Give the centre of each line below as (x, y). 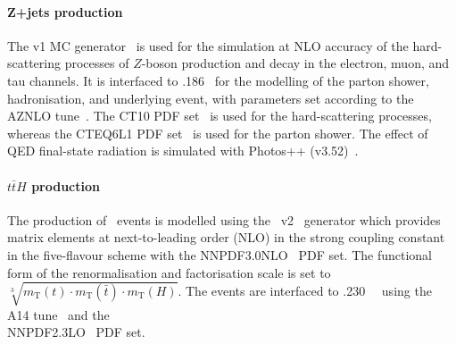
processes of (97, 63)
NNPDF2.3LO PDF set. (76, 332)
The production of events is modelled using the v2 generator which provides (224, 219)
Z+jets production (65, 11)
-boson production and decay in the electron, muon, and (295, 63)
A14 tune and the (58, 314)
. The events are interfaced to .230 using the (305, 290)
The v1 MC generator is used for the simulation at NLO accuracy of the (208, 45)
